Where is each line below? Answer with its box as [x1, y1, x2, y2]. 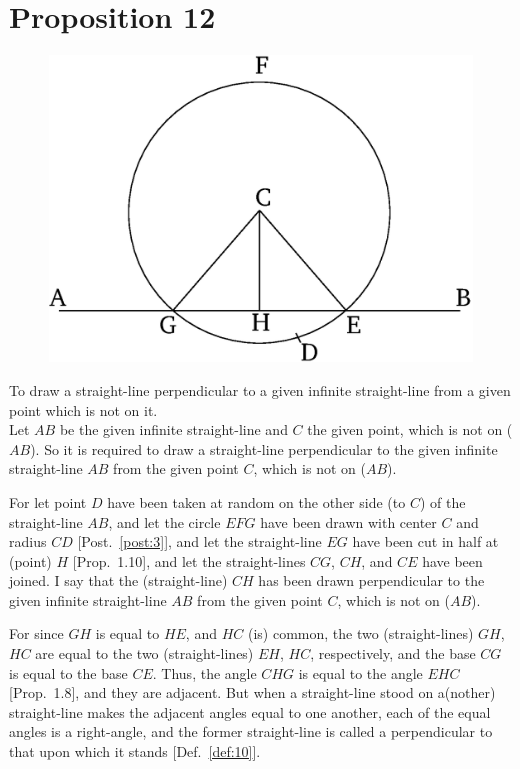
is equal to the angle [298, 662, 423, 683]
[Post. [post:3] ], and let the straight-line [77, 531, 322, 552]
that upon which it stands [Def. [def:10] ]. [9, 741, 261, 762]
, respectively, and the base [310, 643, 476, 664]
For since [9, 623, 64, 644]
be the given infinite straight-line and [59, 419, 288, 440]
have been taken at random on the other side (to [107, 491, 406, 512]
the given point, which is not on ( [307, 419, 513, 440]
